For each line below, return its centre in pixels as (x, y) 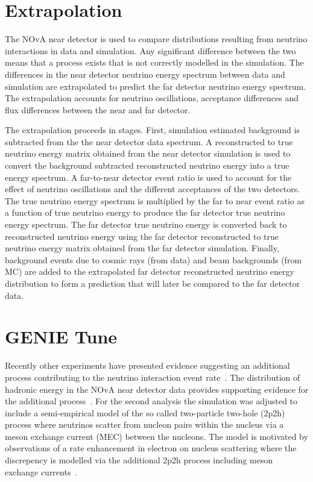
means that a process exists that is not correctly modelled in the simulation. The (154, 62)
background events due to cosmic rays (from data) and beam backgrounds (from (153, 259)
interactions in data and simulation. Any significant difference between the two (150, 50)
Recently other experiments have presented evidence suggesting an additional (147, 365)
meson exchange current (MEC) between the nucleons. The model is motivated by (156, 436)
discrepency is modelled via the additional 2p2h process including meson (139, 460)
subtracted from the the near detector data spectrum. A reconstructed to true (149, 141)
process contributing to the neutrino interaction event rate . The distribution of (153, 377)
